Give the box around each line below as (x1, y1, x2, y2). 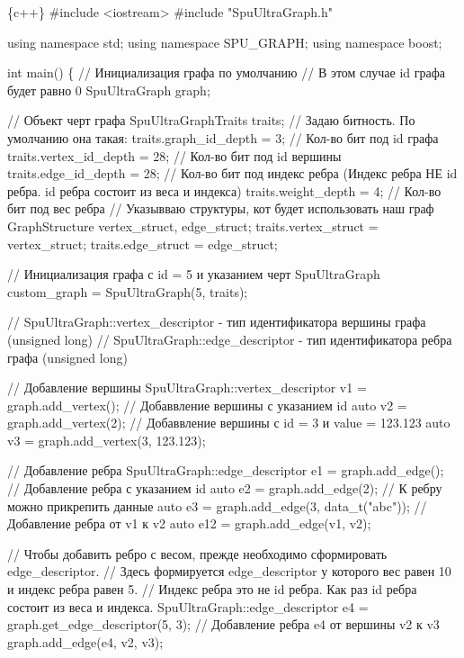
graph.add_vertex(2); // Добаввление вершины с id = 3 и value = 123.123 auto (7, 413, 451, 432)
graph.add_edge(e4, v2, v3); (7, 632, 164, 651)
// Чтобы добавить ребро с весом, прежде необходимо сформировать (7, 544, 388, 563)
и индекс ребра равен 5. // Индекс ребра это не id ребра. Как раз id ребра (7, 580, 417, 599)
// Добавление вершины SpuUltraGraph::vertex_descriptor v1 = (7, 378, 367, 397)
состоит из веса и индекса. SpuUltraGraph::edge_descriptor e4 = (7, 597, 369, 616)
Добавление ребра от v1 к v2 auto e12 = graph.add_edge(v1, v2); (7, 514, 371, 533)
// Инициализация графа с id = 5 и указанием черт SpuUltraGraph (7, 265, 380, 284)
